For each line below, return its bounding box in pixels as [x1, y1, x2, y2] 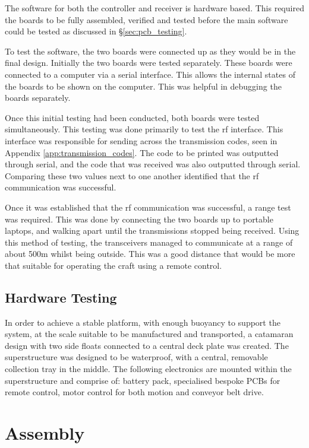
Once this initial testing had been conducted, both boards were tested [5, 111, 260, 123]
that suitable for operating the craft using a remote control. [5, 259, 222, 271]
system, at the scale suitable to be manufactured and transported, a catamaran [5, 328, 294, 340]
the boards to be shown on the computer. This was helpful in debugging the [5, 80, 282, 92]
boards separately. [5, 91, 71, 104]
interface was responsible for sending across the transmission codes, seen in [5, 134, 278, 147]
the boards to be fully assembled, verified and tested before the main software [5, 13, 288, 26]
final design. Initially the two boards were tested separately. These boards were [5, 56, 292, 69]
